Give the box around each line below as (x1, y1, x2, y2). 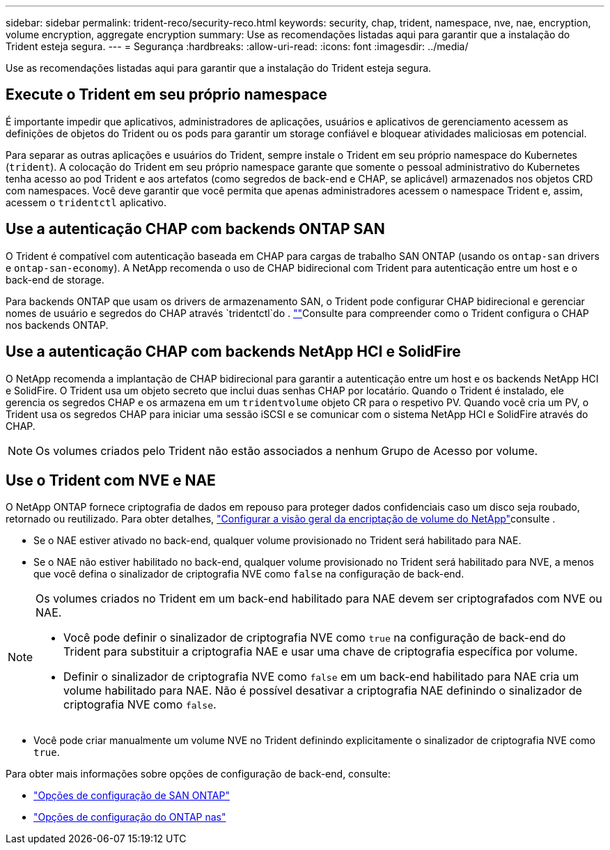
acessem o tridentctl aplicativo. (6, 196, 166, 208)
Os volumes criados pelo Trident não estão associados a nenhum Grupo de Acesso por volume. (36, 443, 538, 458)
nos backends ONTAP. (6, 318, 109, 331)
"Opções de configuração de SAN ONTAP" (33, 789, 230, 802)
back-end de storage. (6, 273, 104, 286)
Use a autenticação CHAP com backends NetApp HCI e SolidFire (6, 343, 461, 361)
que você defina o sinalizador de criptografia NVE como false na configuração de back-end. (33, 568, 464, 580)
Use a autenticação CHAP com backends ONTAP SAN (6, 220, 385, 238)
